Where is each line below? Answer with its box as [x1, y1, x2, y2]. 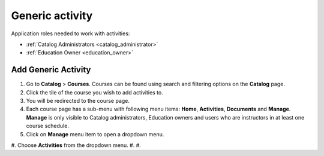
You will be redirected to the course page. [26, 97, 130, 105]
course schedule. [26, 123, 69, 130]
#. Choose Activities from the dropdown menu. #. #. [11, 141, 141, 149]
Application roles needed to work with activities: [11, 30, 130, 37]
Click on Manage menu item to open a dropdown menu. [26, 130, 164, 137]
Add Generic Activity [11, 65, 91, 75]
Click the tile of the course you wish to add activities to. [26, 88, 163, 96]
